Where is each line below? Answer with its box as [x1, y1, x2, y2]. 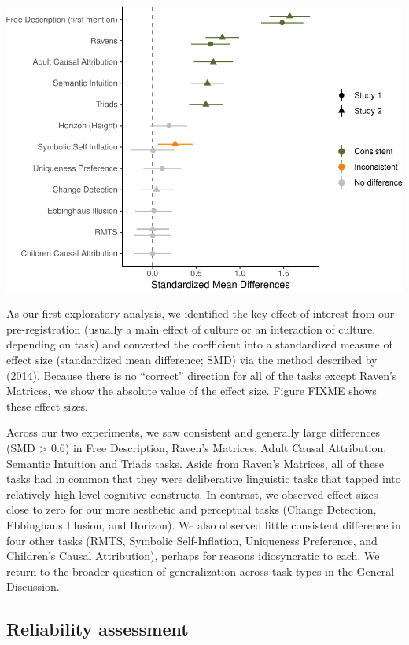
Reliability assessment [6, 617, 189, 641]
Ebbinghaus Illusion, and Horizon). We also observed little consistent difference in [6, 516, 401, 533]
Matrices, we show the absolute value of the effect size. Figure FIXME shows [6, 382, 377, 399]
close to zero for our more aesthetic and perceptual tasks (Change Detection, [6, 501, 377, 518]
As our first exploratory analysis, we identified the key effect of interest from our [6, 305, 395, 322]
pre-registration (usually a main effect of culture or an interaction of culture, [6, 320, 376, 337]
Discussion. [6, 578, 60, 595]
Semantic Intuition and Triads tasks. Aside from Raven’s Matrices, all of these [6, 455, 384, 471]
